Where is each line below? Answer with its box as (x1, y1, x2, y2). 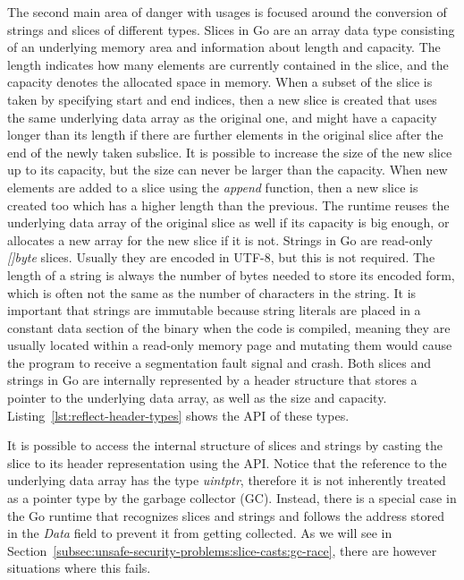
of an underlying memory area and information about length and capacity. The (7, 38, 441, 56)
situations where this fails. (7, 559, 151, 577)
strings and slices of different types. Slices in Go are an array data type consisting (7, 20, 455, 38)
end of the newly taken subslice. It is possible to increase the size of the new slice (7, 142, 452, 161)
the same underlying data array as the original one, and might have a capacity (7, 107, 437, 126)
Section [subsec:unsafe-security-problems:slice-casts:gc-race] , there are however (7, 541, 437, 559)
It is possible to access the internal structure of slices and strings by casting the (7, 436, 443, 455)
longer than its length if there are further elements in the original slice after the (7, 125, 443, 144)
